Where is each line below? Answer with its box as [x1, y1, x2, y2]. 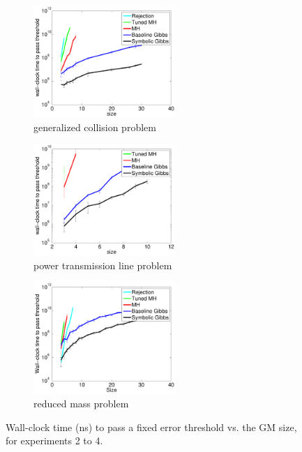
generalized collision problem [33, 119, 156, 134]
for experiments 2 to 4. [6, 433, 103, 448]
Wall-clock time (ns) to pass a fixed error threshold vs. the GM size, [6, 419, 297, 434]
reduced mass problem [33, 395, 129, 410]
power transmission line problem [33, 257, 172, 272]
